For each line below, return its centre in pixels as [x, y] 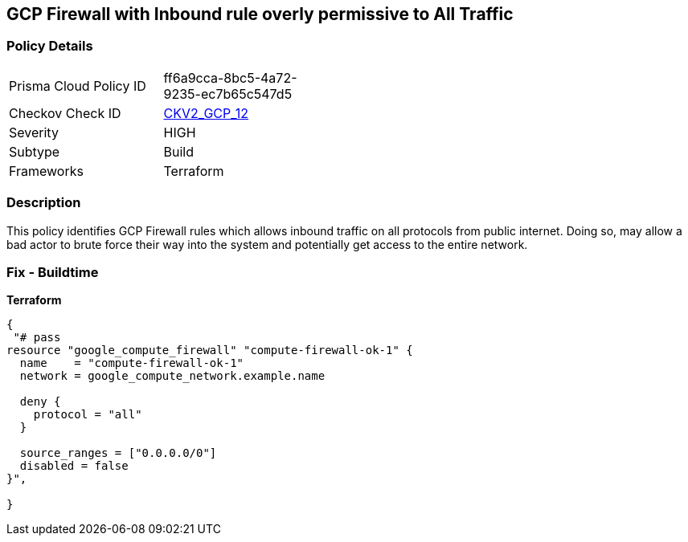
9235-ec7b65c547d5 [228, 94]
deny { [40, 402]
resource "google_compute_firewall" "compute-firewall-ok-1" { [210, 350]
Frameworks [46, 171]
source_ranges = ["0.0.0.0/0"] [118, 453]
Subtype [35, 151]
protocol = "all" [88, 415]
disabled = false [74, 466]
